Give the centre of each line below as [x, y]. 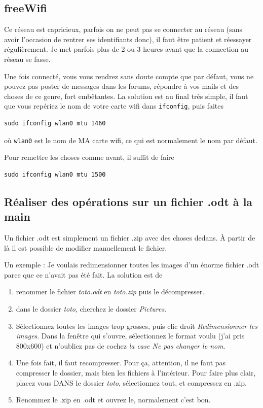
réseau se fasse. [27, 59]
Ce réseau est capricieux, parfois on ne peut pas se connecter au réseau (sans [123, 29]
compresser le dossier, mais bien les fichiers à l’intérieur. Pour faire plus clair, [136, 372]
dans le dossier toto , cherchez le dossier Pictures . [91, 309]
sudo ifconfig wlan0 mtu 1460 [55, 124]
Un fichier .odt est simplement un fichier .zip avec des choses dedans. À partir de [130, 238]
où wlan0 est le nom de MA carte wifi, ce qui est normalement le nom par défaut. [131, 140]
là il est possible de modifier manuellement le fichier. [86, 247]
